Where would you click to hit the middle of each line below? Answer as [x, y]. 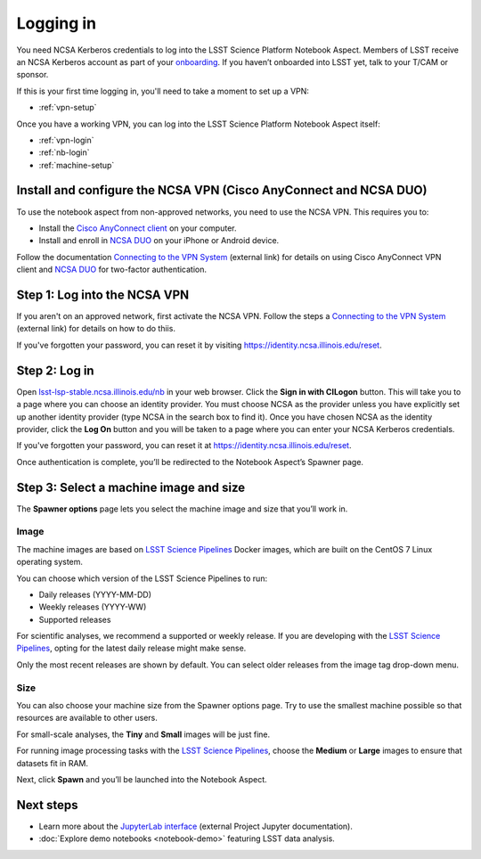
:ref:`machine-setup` [77, 165]
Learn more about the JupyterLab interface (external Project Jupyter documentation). [196, 826]
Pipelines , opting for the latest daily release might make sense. [131, 648]
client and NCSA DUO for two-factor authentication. [112, 270]
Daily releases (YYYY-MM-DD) [95, 594]
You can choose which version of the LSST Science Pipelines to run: [142, 578]
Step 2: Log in [55, 370]
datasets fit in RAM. [53, 763]
